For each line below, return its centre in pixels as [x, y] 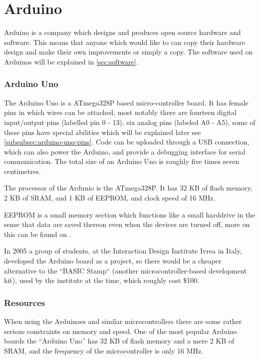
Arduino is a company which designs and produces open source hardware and [123, 32]
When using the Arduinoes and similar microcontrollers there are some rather [123, 321]
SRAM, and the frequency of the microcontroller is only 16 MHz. [104, 350]
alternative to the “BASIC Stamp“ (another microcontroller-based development [126, 270]
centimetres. [22, 171]
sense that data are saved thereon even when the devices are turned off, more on [127, 224]
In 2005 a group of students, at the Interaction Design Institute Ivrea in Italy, [123, 251]
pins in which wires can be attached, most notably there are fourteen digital [120, 112]
